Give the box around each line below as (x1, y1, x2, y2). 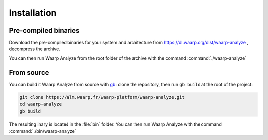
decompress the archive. (9, 46, 61, 52)
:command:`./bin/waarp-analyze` (9, 128, 76, 134)
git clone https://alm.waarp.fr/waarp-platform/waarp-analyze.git (19, 94, 185, 100)
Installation (9, 7, 57, 18)
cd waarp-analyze (19, 101, 62, 107)
